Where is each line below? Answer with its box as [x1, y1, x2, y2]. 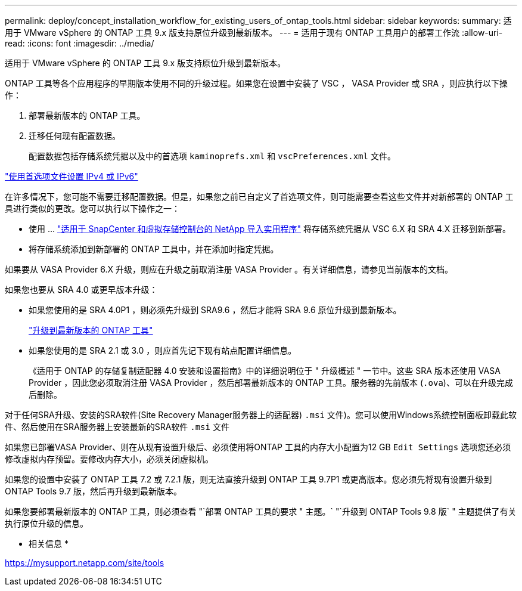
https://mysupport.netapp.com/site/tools [5, 558, 164, 568]
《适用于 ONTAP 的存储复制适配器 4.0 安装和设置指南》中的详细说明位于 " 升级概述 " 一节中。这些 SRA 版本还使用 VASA [29, 366, 501, 376]
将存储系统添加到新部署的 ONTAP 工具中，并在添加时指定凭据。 [29, 244, 279, 254]
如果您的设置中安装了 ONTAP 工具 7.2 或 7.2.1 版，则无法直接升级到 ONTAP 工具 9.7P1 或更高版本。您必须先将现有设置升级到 [5, 474, 492, 484]
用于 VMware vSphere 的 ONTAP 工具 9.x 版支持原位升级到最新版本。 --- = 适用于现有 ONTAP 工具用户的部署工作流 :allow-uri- [5, 27, 503, 38]
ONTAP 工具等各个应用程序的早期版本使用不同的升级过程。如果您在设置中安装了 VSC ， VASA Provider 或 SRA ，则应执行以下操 [5, 78, 508, 88]
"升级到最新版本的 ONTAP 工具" [29, 325, 153, 335]
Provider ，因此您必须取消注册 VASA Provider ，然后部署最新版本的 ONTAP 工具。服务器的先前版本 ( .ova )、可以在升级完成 [29, 378, 513, 388]
